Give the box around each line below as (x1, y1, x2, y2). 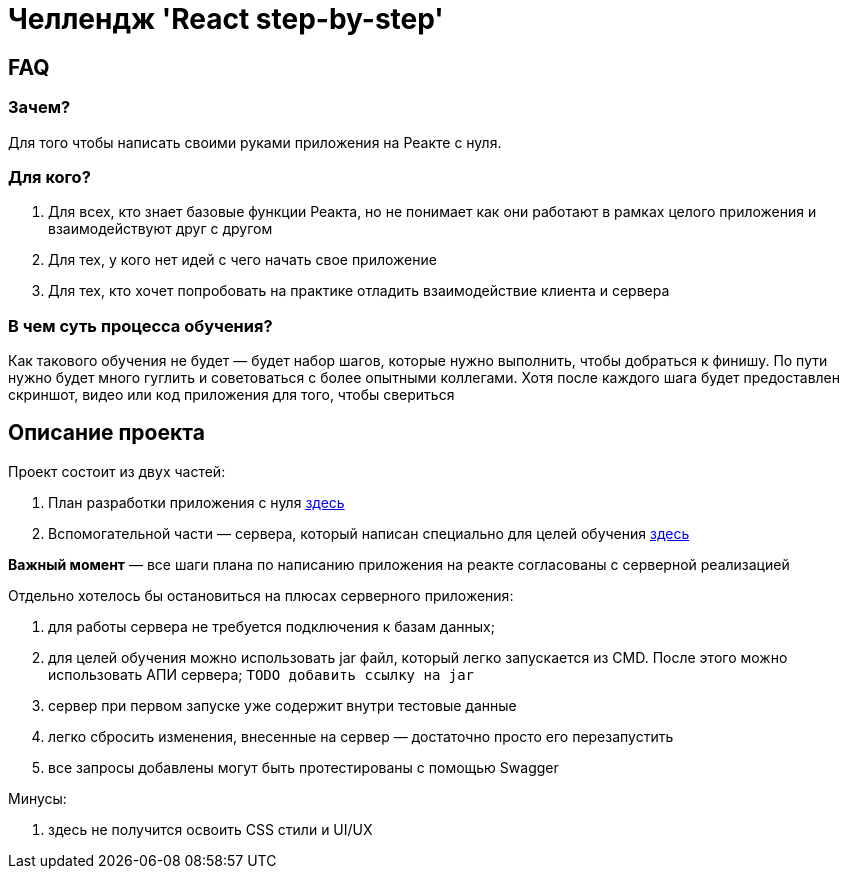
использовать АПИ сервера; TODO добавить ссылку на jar (48, 665, 475, 683)
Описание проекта (8, 420, 205, 446)
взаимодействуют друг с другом (48, 220, 273, 238)
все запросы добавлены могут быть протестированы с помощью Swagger (48, 758, 559, 776)
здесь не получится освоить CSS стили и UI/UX (48, 820, 373, 838)
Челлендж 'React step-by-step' (8, 2, 444, 36)
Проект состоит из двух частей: (8, 462, 226, 480)
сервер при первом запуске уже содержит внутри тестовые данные (48, 696, 517, 714)
